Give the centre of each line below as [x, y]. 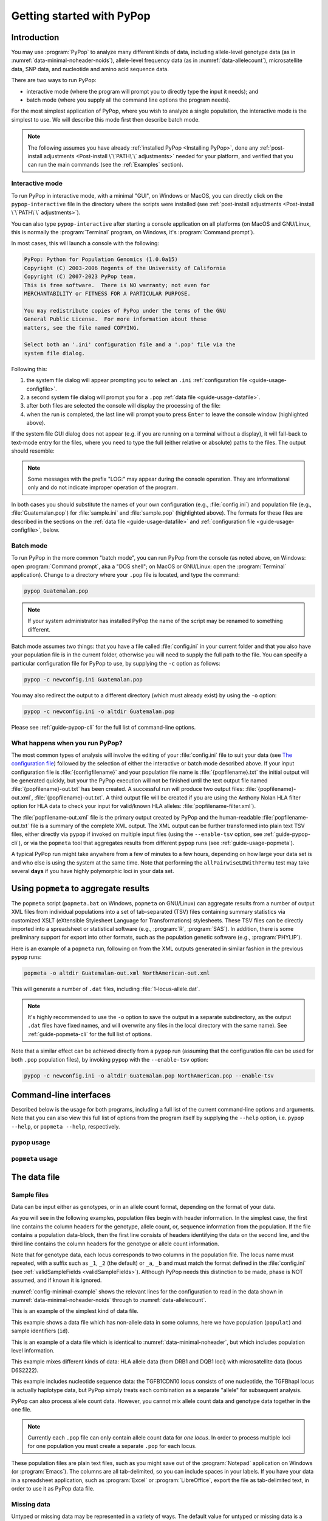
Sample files [30, 1194]
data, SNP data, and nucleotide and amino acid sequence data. [90, 69]
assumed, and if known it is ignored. [56, 1280]
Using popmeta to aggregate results [80, 888]
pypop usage [31, 1142]
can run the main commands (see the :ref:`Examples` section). [105, 165]
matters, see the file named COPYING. [82, 328]
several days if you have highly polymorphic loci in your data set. [93, 871]
